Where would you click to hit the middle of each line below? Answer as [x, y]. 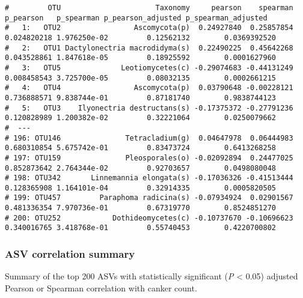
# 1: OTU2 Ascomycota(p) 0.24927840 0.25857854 [149, 28]
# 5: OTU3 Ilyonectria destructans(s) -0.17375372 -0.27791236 [149, 108]
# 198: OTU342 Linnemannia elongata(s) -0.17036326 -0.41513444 [149, 178]
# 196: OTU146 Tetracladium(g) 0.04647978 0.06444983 [149, 138]
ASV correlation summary [70, 254]
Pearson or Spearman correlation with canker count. [101, 287]
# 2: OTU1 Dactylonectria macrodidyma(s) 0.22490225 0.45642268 [149, 48]
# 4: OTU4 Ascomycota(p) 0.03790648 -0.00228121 [149, 88]
